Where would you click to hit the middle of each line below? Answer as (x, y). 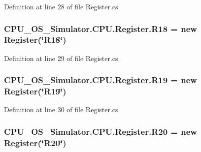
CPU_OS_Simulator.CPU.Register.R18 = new (100, 28)
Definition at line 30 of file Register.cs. (62, 109)
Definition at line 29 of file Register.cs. (62, 58)
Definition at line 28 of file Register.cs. (62, 6)
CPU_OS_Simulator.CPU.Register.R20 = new (100, 131)
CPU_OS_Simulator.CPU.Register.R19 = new (100, 80)
